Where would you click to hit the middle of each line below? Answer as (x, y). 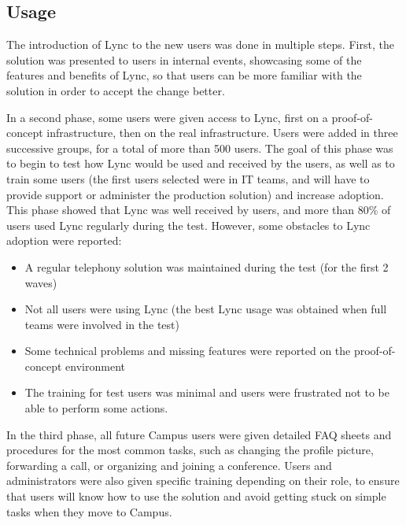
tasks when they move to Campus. (89, 511)
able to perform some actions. (96, 408)
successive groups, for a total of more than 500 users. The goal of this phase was (200, 148)
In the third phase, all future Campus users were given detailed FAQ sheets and (199, 434)
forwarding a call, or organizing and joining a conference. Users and (169, 465)
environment (96, 366)
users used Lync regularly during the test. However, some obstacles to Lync (188, 225)
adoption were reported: (64, 240)
